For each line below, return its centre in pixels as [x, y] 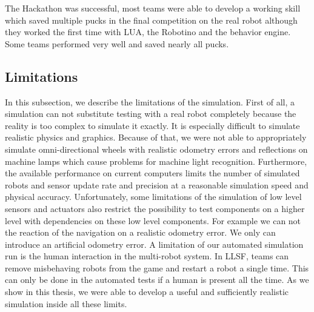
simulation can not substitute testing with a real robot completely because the [151, 114]
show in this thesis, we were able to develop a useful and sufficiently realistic [147, 292]
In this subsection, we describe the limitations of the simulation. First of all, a [150, 101]
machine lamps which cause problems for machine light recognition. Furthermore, [156, 161]
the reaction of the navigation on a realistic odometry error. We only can [140, 232]
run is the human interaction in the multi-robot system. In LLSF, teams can [147, 256]
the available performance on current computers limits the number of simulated [152, 173]
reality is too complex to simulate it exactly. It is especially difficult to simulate [152, 125]
